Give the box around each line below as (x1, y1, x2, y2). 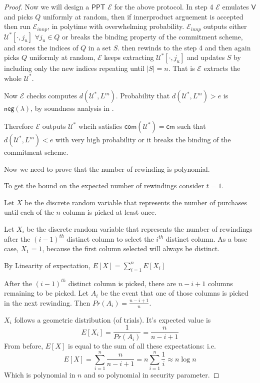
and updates (186, 52, 225, 62)
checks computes (26, 90, 77, 101)
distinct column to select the (66, 233, 154, 244)
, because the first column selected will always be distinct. (42, 243, 220, 254)
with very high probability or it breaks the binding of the (55, 134, 231, 145)
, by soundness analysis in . (30, 103, 114, 113)
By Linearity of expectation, (4, 260, 90, 270)
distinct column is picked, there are (68, 278, 176, 288)
